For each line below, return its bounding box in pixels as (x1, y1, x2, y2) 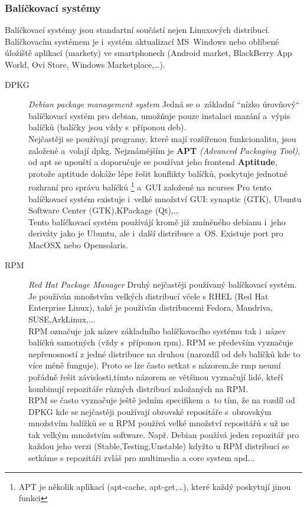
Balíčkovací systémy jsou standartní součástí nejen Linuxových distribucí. (5, 24, 270, 36)
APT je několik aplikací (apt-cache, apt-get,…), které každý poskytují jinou (18, 480, 291, 492)
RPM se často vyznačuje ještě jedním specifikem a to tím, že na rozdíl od (28, 394, 295, 406)
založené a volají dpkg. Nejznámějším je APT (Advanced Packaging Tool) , (28, 144, 301, 156)
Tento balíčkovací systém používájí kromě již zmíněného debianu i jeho (28, 215, 286, 228)
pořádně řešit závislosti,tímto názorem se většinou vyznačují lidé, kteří (28, 370, 283, 383)
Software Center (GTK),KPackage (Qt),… (28, 204, 179, 216)
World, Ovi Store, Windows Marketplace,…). (5, 58, 165, 70)
